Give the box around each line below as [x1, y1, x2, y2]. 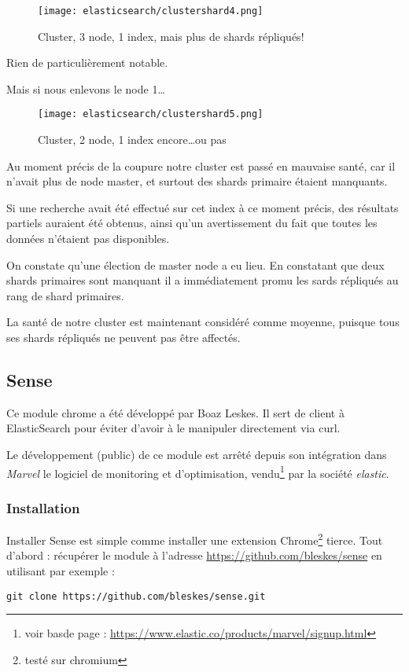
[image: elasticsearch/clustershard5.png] [38, 108, 263, 120]
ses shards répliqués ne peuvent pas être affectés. [6, 329, 241, 346]
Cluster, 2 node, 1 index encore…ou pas [38, 131, 227, 148]
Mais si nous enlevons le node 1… [6, 80, 165, 97]
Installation [6, 498, 80, 517]
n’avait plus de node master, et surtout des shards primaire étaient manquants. [6, 173, 388, 189]
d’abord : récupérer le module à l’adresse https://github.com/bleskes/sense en [6, 547, 382, 564]
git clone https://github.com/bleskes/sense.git [6, 590, 266, 602]
